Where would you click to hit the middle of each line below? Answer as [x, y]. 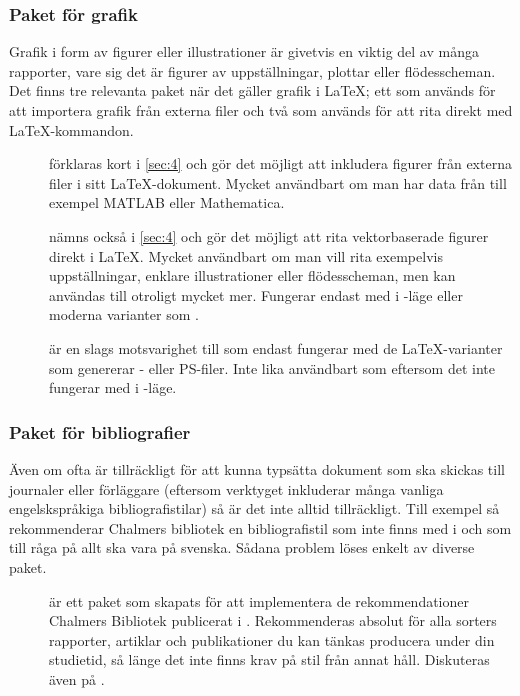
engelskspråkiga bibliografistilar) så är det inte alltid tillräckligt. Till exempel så [254, 508]
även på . [77, 678]
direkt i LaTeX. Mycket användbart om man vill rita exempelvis [246, 255]
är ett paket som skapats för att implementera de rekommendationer [259, 600]
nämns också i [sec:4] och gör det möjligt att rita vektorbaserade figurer [269, 235]
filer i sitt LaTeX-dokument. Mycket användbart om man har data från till [278, 182]
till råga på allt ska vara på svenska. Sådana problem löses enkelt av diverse [242, 547]
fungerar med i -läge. [113, 387]
